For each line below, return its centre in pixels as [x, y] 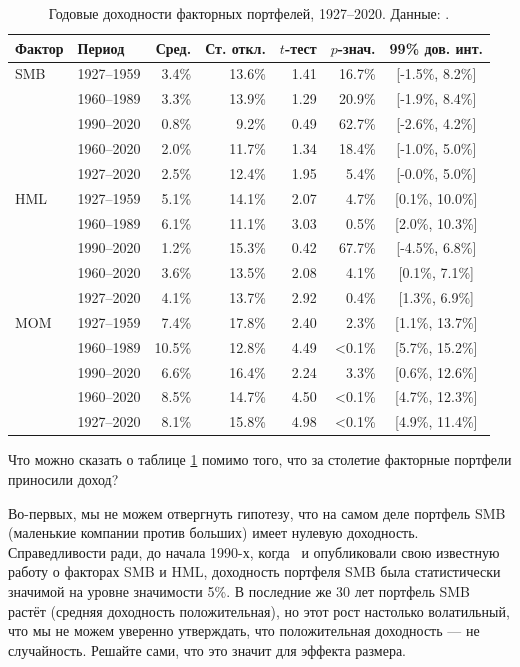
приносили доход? [63, 478]
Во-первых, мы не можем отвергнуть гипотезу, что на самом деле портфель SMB [257, 512]
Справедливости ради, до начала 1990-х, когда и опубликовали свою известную [254, 551]
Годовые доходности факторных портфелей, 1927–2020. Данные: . [249, 13]
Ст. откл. [235, 47]
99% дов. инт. [436, 47]
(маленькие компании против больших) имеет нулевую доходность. [213, 532]
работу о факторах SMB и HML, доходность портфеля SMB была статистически [254, 571]
